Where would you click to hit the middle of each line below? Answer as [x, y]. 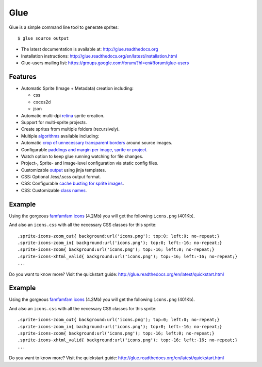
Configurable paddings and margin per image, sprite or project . [84, 149]
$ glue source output [43, 38]
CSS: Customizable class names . [54, 190]
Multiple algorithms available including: [60, 136]
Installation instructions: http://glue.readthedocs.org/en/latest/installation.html [99, 56]
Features [23, 77]
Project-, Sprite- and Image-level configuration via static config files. [90, 163]
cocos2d [42, 102]
